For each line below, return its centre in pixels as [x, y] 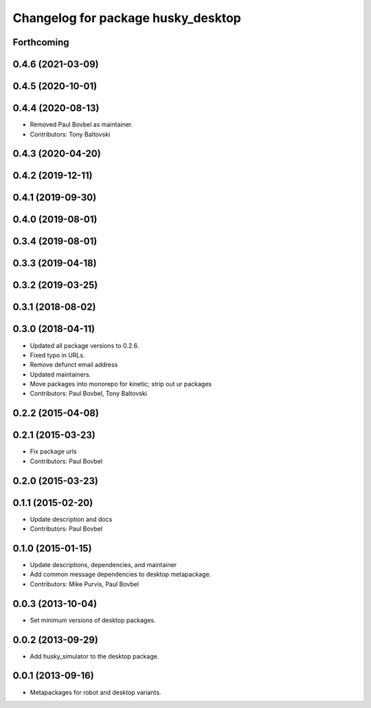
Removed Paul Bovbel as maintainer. [81, 124]
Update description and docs [71, 519]
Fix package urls [53, 452]
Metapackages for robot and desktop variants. [95, 692]
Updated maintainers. [60, 374]
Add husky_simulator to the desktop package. [94, 656]
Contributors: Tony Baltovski [70, 134]
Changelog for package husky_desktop [127, 18]
